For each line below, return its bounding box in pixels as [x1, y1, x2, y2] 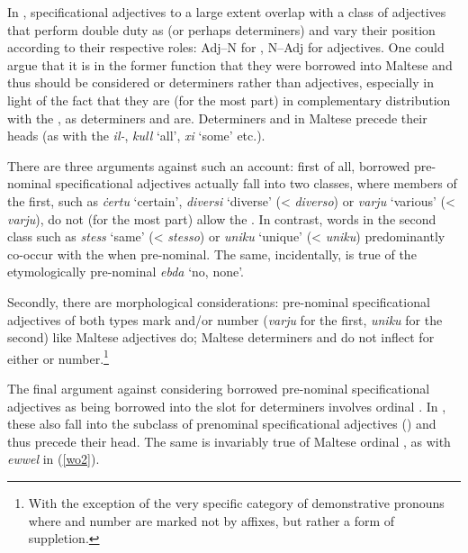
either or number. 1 [7, 346, 109, 367]
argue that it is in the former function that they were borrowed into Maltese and [7, 55, 453, 74]
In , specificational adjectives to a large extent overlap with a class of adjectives [7, 3, 446, 21]
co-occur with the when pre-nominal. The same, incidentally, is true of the [7, 244, 417, 263]
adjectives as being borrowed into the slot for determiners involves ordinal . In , [7, 396, 446, 415]
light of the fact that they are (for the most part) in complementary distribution [7, 90, 451, 109]
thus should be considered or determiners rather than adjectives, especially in [7, 73, 434, 92]
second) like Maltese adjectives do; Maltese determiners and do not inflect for [7, 328, 435, 347]
